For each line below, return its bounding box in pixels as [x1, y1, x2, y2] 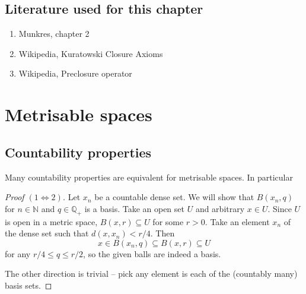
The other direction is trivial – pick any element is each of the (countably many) [5, 267, 298, 280]
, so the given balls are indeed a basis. [83, 247, 221, 260]
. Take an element [205, 215, 270, 227]
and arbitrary [195, 202, 245, 214]
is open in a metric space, [5, 215, 98, 227]
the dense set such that [5, 227, 89, 239]
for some [152, 215, 184, 227]
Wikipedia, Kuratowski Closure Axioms [18, 47, 163, 59]
